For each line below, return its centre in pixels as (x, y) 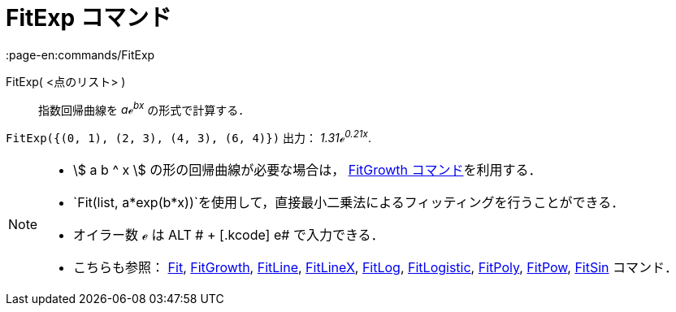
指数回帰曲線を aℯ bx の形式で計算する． (144, 108)
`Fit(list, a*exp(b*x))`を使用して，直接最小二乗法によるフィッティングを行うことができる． (349, 203)
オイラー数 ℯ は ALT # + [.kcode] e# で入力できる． (229, 235)
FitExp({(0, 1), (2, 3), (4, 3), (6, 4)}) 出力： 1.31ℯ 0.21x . (188, 137)
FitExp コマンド (89, 18)
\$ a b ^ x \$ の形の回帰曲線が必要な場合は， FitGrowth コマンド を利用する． (308, 170)
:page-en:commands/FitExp (80, 54)
